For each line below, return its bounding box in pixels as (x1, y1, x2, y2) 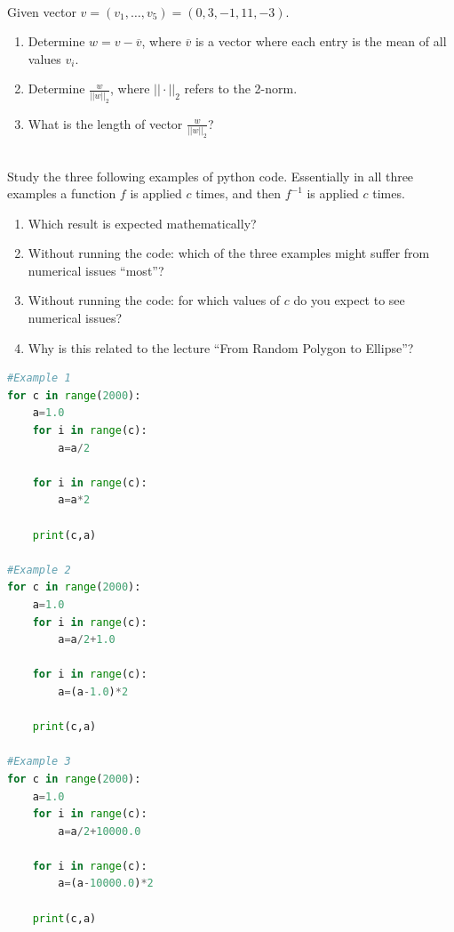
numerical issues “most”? (28, 261, 164, 279)
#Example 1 (7, 372, 71, 385)
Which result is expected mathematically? (28, 213, 257, 232)
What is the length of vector (28, 114, 183, 133)
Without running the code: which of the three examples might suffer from (28, 244, 430, 262)
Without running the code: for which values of (28, 291, 281, 309)
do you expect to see (293, 291, 405, 309)
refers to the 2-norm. (184, 79, 298, 98)
